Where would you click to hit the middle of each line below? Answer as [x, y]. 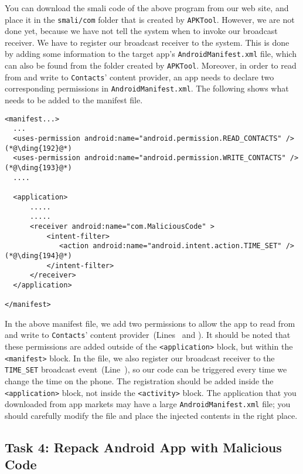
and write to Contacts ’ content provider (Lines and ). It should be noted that [148, 335]
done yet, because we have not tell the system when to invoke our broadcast [141, 31]
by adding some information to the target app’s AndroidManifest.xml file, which [151, 54]
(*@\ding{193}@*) [38, 167]
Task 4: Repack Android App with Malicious [143, 447]
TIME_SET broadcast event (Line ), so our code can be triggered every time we [146, 369]
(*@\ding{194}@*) [38, 255]
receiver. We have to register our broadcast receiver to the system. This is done [147, 42]
